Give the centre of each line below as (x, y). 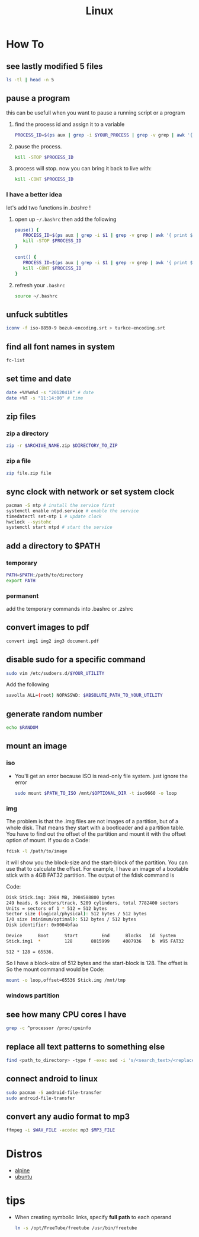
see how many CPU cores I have (66, 1014)
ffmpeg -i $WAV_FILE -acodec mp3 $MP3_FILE (61, 1130)
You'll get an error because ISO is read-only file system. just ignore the (101, 776)
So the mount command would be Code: (55, 969)
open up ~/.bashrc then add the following (65, 219)
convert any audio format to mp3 (68, 1116)
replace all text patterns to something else (86, 1047)
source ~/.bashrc (36, 296)
